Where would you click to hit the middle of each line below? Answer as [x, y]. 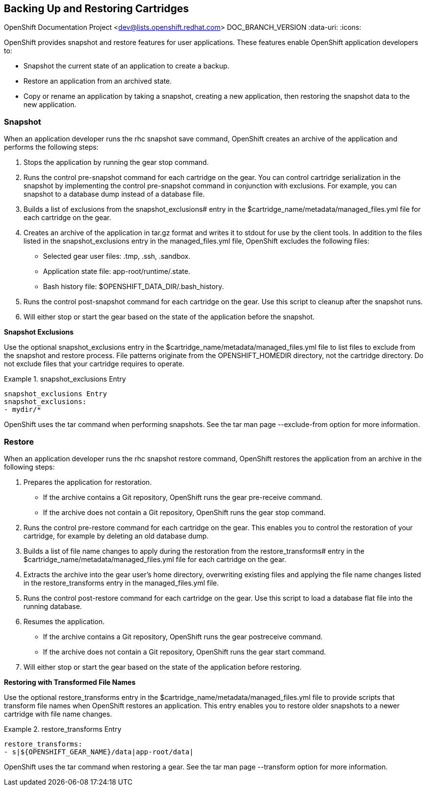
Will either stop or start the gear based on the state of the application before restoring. [163, 667]
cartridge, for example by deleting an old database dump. [116, 536]
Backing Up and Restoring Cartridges [96, 9]
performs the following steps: [51, 147]
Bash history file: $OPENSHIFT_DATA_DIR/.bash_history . [134, 287]
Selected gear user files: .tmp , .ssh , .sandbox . [117, 256]
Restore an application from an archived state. [98, 81]
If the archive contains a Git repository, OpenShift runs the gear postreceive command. [183, 636]
